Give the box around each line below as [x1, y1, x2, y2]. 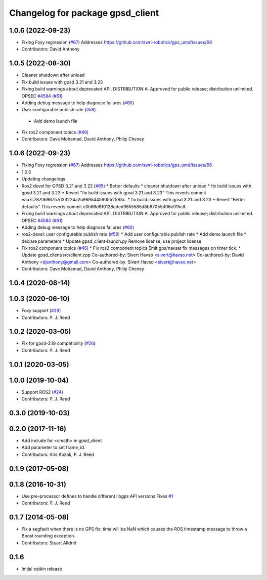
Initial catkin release [21, 566, 62, 572]
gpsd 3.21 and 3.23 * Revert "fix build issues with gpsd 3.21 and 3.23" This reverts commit [21, 189, 206, 195]
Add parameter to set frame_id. [21, 445, 86, 450]
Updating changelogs [21, 176, 66, 182]
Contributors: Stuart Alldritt [21, 539, 77, 546]
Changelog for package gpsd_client [9, 7, 159, 18]
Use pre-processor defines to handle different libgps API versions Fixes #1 [21, 493, 173, 499]
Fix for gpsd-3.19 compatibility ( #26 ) [21, 340, 96, 346]
